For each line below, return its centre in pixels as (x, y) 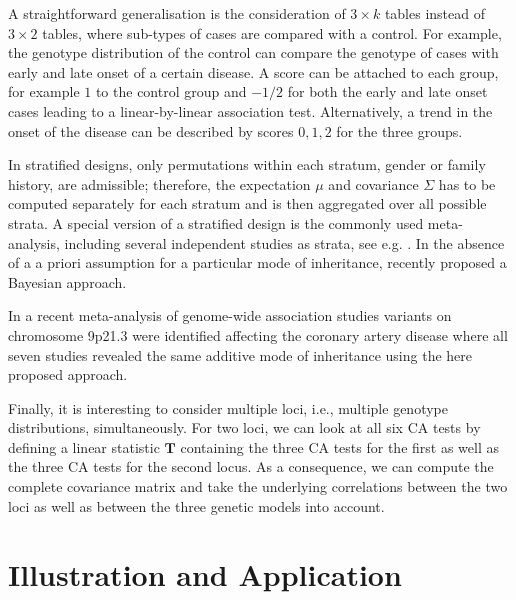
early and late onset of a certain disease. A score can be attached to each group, (253, 71)
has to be (467, 183)
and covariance (373, 183)
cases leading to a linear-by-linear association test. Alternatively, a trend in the (250, 110)
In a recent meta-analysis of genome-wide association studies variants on (230, 315)
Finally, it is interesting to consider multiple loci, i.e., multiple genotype (228, 407)
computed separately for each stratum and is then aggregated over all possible (247, 203)
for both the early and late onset (387, 91)
